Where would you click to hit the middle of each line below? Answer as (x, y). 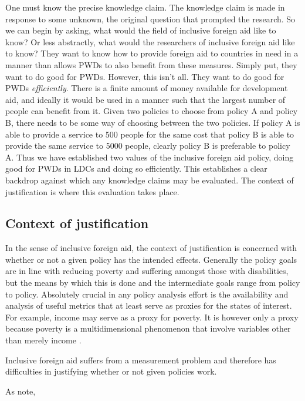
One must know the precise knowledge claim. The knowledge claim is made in (145, 7)
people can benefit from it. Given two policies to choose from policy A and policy (152, 111)
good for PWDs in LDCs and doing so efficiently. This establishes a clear (136, 168)
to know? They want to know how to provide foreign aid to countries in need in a (152, 53)
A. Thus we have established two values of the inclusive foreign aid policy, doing (150, 157)
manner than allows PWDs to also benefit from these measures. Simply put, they (151, 64)
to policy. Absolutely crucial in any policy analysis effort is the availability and (147, 294)
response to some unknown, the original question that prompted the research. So (150, 19)
